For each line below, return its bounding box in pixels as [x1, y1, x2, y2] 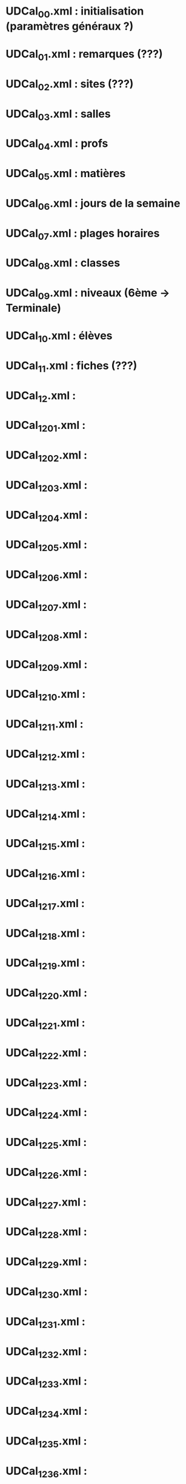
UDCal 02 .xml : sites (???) [5, 77, 134, 93]
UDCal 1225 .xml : [5, 1136, 87, 1151]
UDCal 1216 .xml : [5, 866, 85, 882]
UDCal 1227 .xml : [5, 1195, 87, 1211]
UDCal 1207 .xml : [5, 598, 87, 613]
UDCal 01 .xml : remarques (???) [5, 47, 163, 63]
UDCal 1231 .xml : [5, 1315, 85, 1331]
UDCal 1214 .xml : [5, 807, 86, 823]
